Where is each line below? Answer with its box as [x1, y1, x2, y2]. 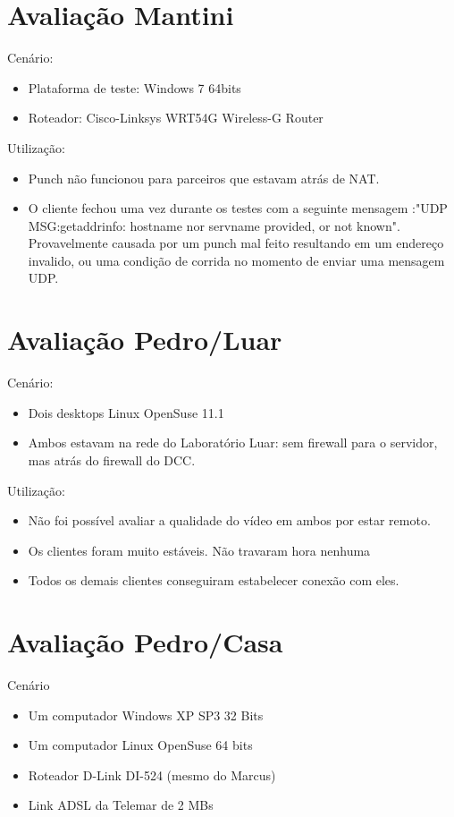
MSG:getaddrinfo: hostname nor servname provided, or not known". [28, 216, 400, 234]
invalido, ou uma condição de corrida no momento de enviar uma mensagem [28, 251, 445, 269]
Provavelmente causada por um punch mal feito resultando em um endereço [28, 234, 444, 252]
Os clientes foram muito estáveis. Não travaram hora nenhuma [28, 540, 371, 559]
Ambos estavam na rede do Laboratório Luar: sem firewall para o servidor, [28, 433, 438, 452]
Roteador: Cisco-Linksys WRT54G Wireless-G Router [28, 108, 324, 127]
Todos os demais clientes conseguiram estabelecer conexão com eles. [28, 571, 399, 590]
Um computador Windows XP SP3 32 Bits [28, 705, 264, 724]
